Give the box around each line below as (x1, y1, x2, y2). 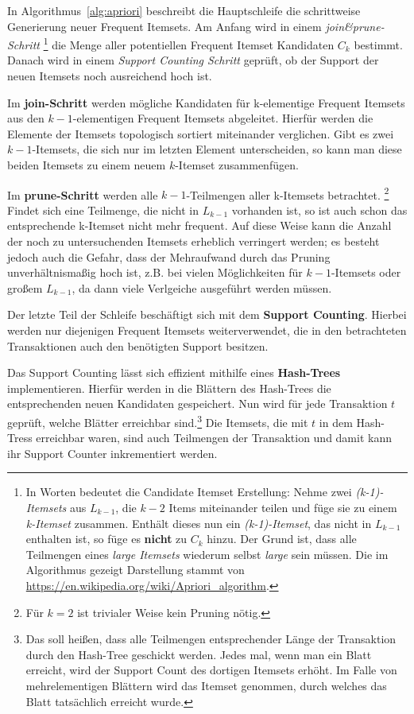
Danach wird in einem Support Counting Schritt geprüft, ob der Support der (7, 52, 379, 68)
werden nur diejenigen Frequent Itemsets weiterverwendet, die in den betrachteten (7, 322, 407, 338)
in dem (319, 413, 353, 430)
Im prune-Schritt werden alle (7, 186, 158, 203)
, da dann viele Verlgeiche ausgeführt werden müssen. (72, 279, 332, 296)
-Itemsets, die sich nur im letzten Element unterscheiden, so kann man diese (32, 141, 402, 157)
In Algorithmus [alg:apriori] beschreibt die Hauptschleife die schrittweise (7, 2, 361, 18)
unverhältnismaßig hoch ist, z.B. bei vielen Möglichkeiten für (7, 264, 303, 281)
